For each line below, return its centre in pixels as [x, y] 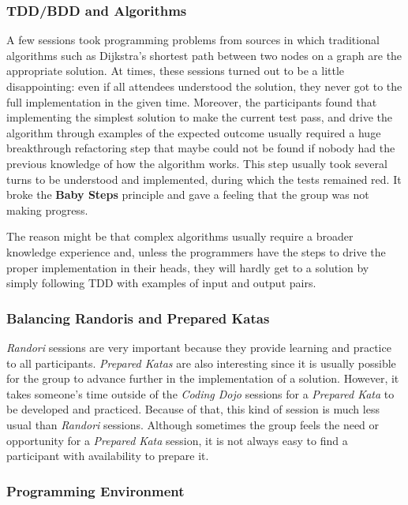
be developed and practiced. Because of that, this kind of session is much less [193, 409]
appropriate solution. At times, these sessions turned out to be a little [176, 71]
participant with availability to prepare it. [108, 456]
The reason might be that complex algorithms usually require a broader [180, 236]
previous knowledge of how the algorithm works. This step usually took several [197, 163]
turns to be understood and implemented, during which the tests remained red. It [204, 179]
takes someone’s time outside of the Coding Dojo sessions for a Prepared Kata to [200, 393]
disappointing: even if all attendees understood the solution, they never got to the [204, 86]
